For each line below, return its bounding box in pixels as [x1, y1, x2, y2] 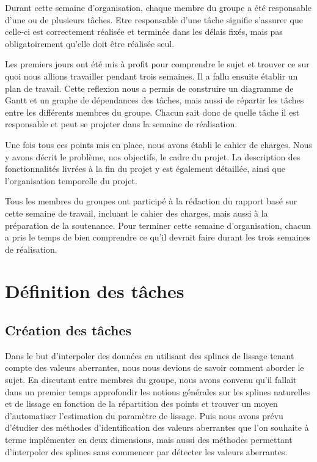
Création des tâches [5, 321, 132, 340]
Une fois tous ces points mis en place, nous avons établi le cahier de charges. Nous [5, 138, 312, 151]
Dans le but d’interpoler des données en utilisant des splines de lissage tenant [5, 349, 294, 362]
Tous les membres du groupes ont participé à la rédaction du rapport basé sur [5, 195, 297, 207]
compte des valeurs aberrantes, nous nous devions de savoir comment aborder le [5, 361, 304, 374]
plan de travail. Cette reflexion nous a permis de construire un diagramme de [5, 81, 294, 94]
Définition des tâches [5, 278, 184, 304]
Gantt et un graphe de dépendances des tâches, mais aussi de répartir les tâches [5, 94, 304, 106]
